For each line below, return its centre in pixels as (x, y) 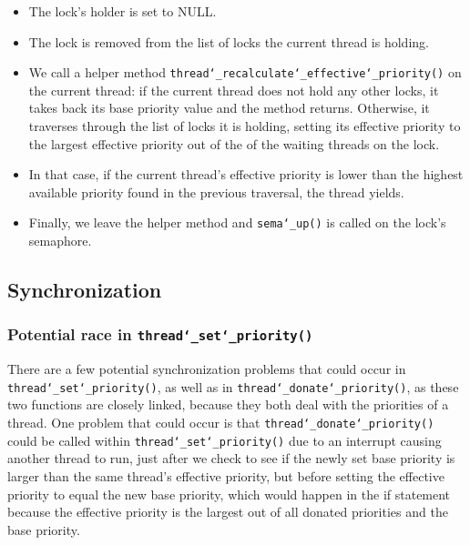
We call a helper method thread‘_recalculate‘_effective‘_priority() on (245, 72)
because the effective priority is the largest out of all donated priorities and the (228, 512)
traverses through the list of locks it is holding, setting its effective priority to (245, 126)
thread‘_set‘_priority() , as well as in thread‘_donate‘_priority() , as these (233, 386)
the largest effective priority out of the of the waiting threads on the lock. (234, 143)
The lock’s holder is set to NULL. (123, 11)
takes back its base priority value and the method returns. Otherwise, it (229, 108)
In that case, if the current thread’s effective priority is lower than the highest (246, 174)
